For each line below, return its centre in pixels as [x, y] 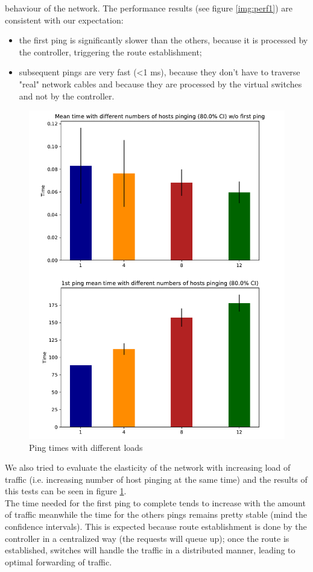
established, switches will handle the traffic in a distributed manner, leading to [150, 550]
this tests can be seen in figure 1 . [66, 491]
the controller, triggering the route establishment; [110, 52]
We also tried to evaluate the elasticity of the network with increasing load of [148, 467]
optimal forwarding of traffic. [58, 561]
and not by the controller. [67, 96]
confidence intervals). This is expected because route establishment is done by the [156, 526]
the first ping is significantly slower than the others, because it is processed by [163, 40]
